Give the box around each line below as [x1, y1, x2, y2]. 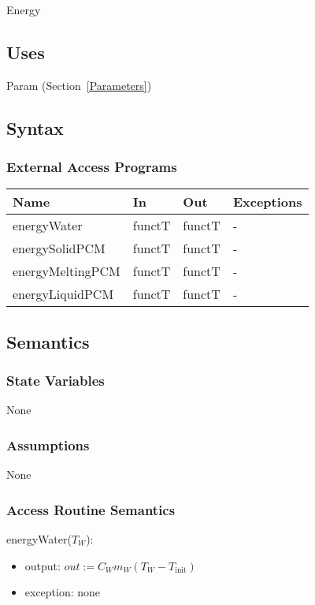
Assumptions [6, 435, 90, 454]
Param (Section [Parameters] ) [6, 77, 152, 93]
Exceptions [232, 192, 302, 211]
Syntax [6, 115, 64, 140]
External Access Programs [6, 157, 177, 177]
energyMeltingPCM [13, 262, 120, 281]
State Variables [6, 371, 105, 390]
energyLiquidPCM [13, 285, 114, 304]
